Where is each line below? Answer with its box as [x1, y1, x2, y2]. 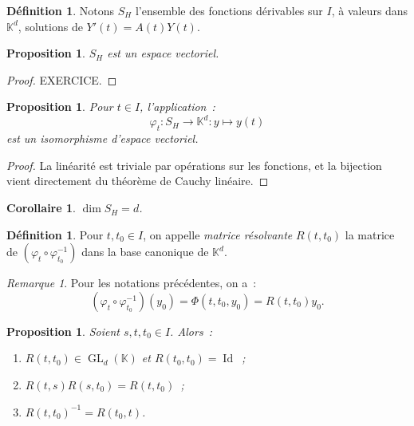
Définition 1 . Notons [6, 2, 115, 18]
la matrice [345, 226, 395, 243]
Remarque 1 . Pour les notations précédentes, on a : [6, 274, 257, 291]
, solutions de [18, 18, 83, 34]
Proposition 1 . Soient [6, 322, 120, 339]
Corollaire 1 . [6, 199, 76, 216]
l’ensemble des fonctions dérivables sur [135, 2, 323, 18]
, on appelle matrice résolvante [143, 226, 293, 243]
